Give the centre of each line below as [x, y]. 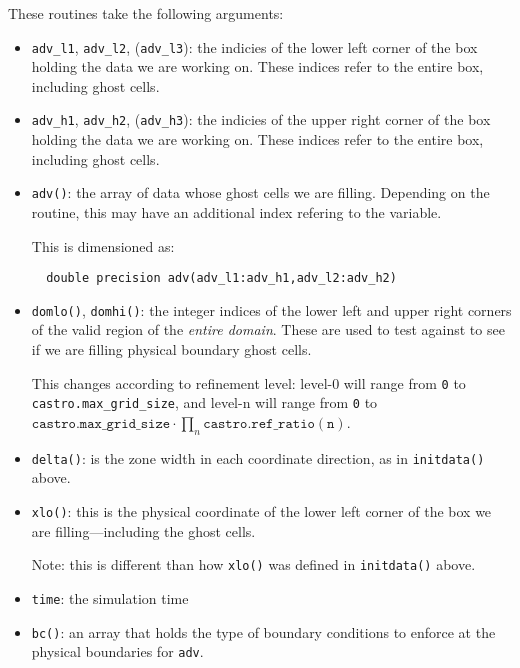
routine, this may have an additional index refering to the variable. [236, 211]
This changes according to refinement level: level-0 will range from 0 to [248, 382]
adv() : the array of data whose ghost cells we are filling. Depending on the [260, 192]
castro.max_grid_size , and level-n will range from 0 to [204, 402]
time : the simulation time [110, 597]
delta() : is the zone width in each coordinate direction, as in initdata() [258, 457]
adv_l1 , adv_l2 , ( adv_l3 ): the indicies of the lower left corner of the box [254, 46]
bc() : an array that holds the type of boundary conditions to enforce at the [263, 631]
